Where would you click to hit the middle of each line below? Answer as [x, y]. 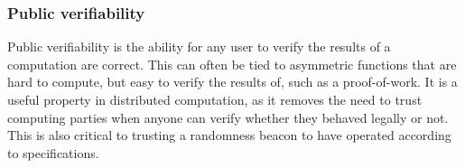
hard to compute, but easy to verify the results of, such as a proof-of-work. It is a [232, 82]
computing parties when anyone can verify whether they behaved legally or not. [228, 117]
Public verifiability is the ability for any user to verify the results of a [199, 47]
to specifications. [53, 152]
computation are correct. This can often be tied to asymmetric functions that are [232, 64]
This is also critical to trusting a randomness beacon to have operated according [229, 135]
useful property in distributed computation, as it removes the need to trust [215, 99]
